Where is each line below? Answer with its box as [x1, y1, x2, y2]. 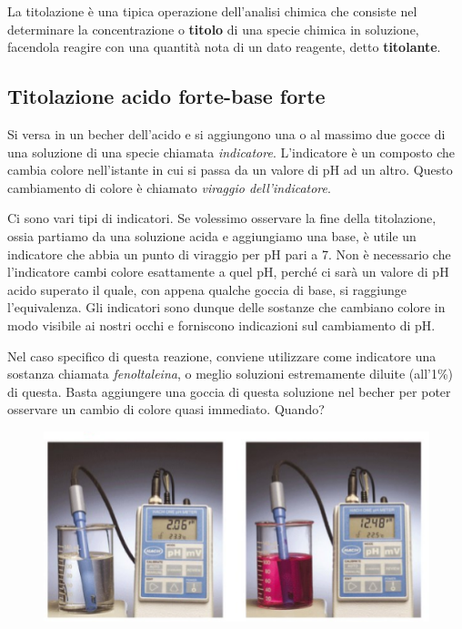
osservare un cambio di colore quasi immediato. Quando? [7, 400, 325, 419]
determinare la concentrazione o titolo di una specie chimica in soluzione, [7, 19, 419, 38]
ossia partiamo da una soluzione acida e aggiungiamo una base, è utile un [7, 226, 417, 245]
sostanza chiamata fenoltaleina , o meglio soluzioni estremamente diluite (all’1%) [7, 364, 454, 383]
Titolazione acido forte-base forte [7, 82, 326, 110]
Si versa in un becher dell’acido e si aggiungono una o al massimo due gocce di [7, 124, 446, 143]
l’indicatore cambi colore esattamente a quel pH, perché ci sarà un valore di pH [7, 262, 449, 281]
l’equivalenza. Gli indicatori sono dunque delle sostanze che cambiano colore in [7, 298, 446, 317]
